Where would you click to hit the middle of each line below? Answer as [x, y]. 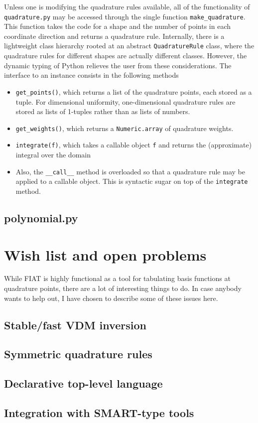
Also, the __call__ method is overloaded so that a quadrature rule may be [130, 171]
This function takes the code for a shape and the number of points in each [117, 26]
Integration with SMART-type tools [99, 412]
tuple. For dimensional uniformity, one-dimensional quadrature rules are [126, 101]
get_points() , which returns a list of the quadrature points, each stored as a [134, 91]
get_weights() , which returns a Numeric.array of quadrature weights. [125, 128]
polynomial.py [41, 217]
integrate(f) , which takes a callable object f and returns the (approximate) [134, 145]
